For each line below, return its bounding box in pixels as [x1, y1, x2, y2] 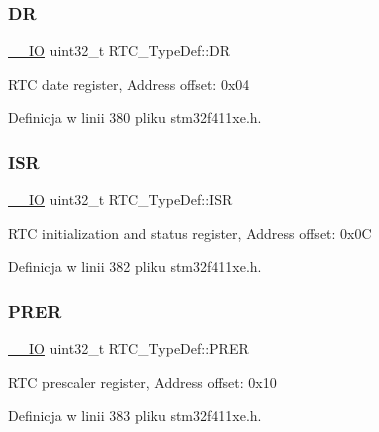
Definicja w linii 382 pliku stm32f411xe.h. [8, 256, 262, 277]
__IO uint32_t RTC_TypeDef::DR [8, 40, 231, 61]
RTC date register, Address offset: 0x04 [8, 73, 250, 94]
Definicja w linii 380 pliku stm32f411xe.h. [8, 107, 262, 128]
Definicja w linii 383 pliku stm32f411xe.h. [8, 405, 262, 426]
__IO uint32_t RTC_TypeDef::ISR [8, 189, 233, 210]
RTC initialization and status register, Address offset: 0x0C [8, 222, 372, 243]
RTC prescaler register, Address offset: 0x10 [8, 371, 277, 392]
